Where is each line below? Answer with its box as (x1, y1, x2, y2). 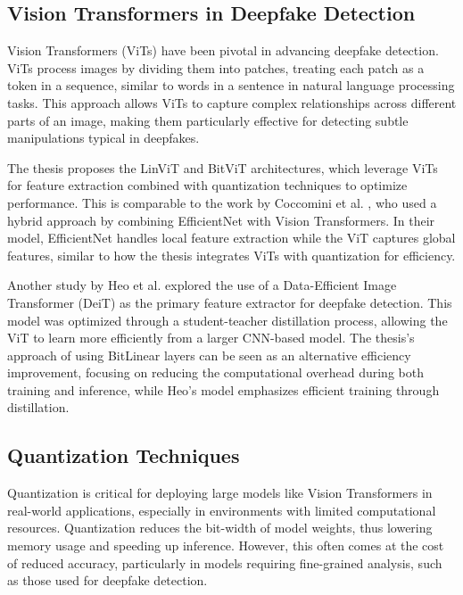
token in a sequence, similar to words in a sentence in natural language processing (7, 76, 455, 95)
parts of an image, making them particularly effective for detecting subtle (7, 111, 409, 129)
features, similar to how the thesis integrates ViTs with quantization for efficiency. (7, 245, 456, 264)
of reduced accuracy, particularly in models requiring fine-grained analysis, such (7, 553, 442, 572)
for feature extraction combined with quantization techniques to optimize (7, 176, 408, 194)
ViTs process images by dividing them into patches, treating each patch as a (7, 58, 425, 77)
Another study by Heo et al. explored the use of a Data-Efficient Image (7, 276, 397, 294)
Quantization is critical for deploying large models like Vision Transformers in (7, 483, 433, 502)
